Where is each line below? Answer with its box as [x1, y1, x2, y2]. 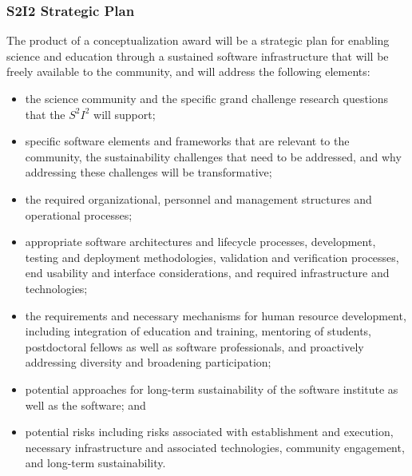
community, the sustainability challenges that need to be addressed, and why [25, 148, 402, 165]
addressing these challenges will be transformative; [25, 164, 272, 180]
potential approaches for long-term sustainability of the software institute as [25, 380, 398, 397]
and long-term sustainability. [25, 454, 166, 471]
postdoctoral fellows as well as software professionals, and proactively [25, 338, 364, 355]
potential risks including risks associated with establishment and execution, [25, 423, 394, 440]
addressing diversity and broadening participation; [25, 354, 271, 371]
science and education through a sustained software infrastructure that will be [6, 47, 389, 64]
